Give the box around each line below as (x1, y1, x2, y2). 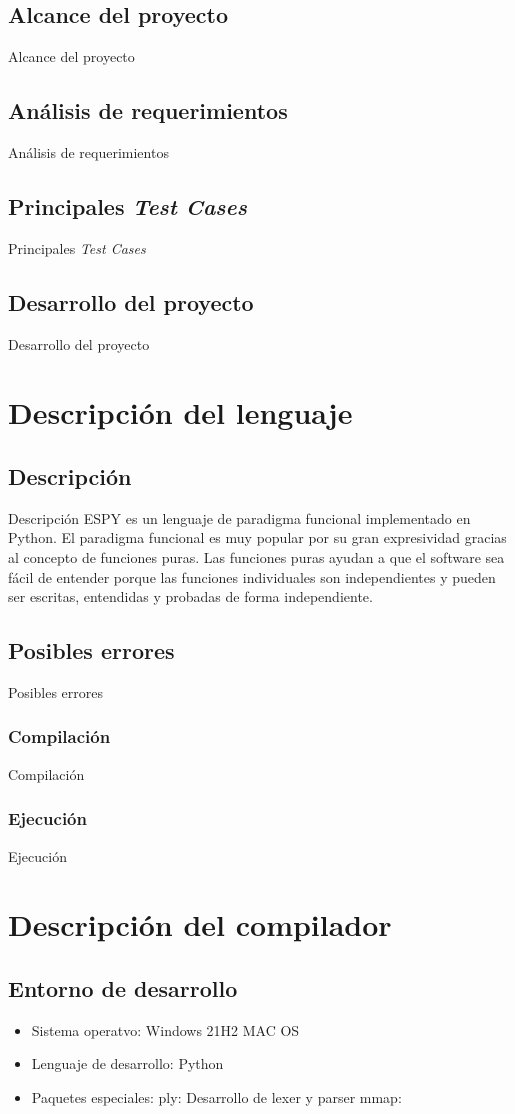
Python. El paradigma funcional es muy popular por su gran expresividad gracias (8, 527, 507, 548)
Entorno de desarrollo (8, 972, 238, 1003)
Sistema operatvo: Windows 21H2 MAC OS (31, 1019, 300, 1040)
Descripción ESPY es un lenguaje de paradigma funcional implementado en (8, 507, 471, 528)
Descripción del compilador (8, 904, 392, 945)
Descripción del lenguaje (8, 392, 353, 433)
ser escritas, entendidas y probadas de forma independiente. (8, 586, 373, 607)
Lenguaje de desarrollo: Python (31, 1053, 224, 1074)
